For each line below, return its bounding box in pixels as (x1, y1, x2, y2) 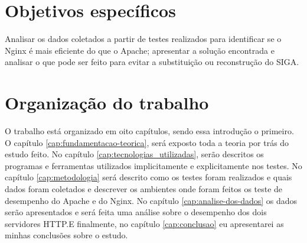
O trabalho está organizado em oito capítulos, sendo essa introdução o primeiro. (5, 125, 294, 137)
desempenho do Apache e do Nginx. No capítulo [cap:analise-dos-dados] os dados (5, 194, 298, 206)
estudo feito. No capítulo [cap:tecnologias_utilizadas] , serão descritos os (5, 148, 264, 160)
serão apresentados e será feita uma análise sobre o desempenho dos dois (5, 206, 267, 218)
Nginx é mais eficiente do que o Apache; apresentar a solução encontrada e (5, 44, 275, 56)
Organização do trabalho (5, 90, 209, 115)
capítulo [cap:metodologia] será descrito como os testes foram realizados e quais (5, 171, 292, 183)
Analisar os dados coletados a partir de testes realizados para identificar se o (5, 33, 282, 45)
